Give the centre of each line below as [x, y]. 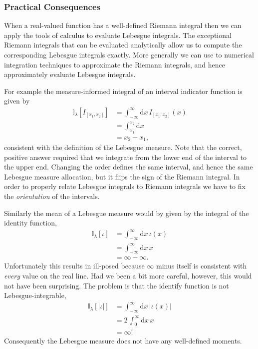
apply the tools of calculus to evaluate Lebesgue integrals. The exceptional [118, 35]
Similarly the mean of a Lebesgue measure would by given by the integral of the [127, 213]
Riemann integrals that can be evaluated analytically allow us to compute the [123, 45]
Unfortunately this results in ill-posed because [74, 266]
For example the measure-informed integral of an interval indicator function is [123, 91]
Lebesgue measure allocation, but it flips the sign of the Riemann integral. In [122, 176]
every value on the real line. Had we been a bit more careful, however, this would [128, 276]
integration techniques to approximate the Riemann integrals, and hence [115, 64]
